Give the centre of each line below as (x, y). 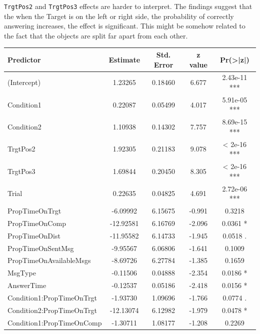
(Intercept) (24, 82)
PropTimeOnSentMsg (41, 248)
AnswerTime (27, 285)
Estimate (124, 59)
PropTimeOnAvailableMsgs (49, 260)
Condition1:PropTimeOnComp (55, 322)
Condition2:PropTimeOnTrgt (52, 310)
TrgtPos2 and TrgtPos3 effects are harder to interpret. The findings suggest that (128, 6)
